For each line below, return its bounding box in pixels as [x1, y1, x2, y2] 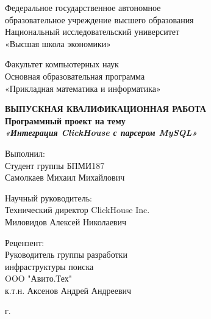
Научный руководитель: [5, 191, 92, 204]
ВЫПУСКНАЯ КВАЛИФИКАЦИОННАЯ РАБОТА [5, 102, 206, 115]
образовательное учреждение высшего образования [5, 13, 194, 26]
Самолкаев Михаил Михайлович [5, 171, 125, 184]
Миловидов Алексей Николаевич [5, 215, 127, 228]
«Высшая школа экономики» [5, 37, 112, 50]
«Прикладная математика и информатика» [5, 81, 161, 94]
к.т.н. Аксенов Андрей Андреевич [5, 283, 132, 296]
